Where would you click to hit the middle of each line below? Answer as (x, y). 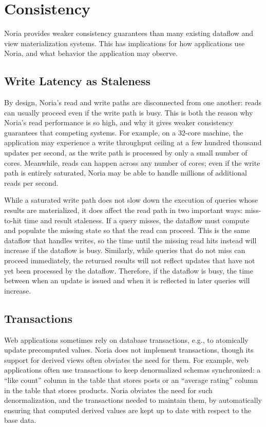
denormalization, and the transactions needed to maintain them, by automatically (133, 400)
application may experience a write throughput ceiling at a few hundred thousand (133, 142)
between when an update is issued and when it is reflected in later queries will (127, 280)
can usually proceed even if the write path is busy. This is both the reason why (129, 112)
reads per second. (31, 182)
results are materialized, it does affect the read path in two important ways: (123, 210)
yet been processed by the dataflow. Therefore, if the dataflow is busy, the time (129, 270)
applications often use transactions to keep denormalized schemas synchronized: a (132, 370)
